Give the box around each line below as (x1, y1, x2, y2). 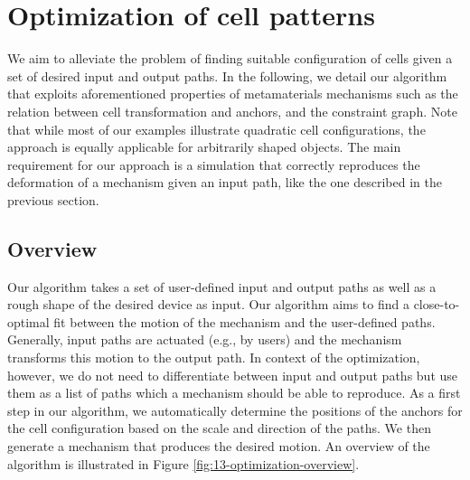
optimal (7, 312, 50, 331)
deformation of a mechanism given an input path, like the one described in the (7, 173, 442, 192)
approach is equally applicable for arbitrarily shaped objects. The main (7, 137, 401, 156)
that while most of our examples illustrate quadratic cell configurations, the (7, 119, 426, 138)
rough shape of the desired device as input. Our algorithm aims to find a (7, 295, 409, 314)
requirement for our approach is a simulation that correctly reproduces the (7, 155, 420, 174)
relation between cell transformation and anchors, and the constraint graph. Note (7, 101, 457, 120)
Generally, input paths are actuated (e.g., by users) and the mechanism (7, 330, 402, 349)
